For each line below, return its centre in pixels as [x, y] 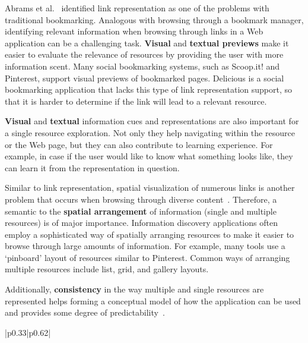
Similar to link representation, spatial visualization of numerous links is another [150, 188]
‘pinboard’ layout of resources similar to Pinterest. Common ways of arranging [147, 257]
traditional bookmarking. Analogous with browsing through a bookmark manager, [154, 19]
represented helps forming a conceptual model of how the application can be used [153, 300]
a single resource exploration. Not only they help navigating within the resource [150, 132]
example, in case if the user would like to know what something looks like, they [149, 156]
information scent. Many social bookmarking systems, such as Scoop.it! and [142, 66]
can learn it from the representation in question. [92, 167]
